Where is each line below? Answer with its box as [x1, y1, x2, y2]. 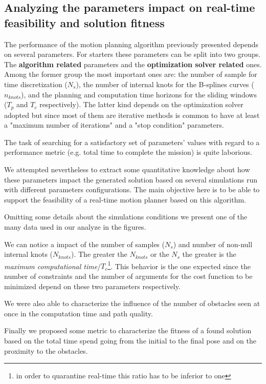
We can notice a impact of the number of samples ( [4, 238, 165, 249]
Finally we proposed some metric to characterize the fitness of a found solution [4, 325, 252, 336]
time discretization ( [4, 78, 68, 89]
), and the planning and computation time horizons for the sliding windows [21, 89, 257, 99]
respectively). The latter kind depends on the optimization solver [39, 99, 243, 110]
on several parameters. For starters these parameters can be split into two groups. [4, 49, 261, 59]
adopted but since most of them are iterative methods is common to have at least [4, 109, 260, 120]
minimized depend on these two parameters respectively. [4, 280, 181, 291]
